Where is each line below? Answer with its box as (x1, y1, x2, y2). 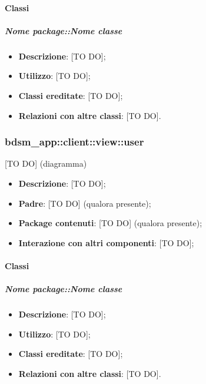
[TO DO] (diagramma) (5, 157, 87, 170)
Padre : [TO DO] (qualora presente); (18, 197, 151, 209)
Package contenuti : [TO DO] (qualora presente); (18, 217, 202, 229)
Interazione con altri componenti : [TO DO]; (18, 236, 194, 249)
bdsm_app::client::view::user (5, 134, 144, 149)
